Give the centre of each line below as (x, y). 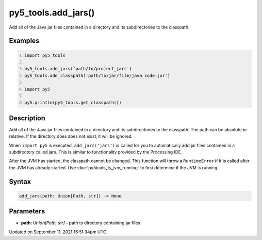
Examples (24, 41)
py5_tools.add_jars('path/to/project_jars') (78, 69)
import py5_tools (45, 55)
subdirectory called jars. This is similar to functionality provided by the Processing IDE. (96, 152)
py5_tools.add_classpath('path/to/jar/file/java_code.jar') (97, 75)
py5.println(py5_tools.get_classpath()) (73, 103)
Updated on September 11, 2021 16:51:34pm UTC (58, 232)
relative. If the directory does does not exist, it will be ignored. (71, 136)
